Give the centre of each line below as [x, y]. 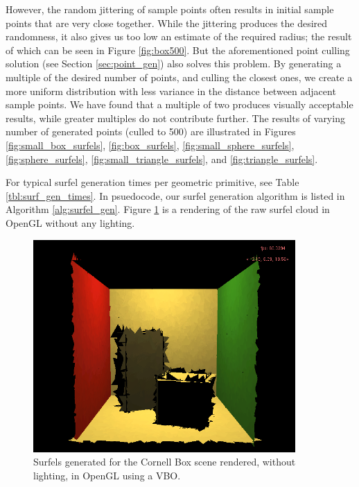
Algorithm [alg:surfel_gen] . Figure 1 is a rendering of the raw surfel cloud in [168, 209]
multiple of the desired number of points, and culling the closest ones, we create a [179, 77]
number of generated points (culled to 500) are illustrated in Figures [151, 131]
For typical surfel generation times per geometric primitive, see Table [152, 182]
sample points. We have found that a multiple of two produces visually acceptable [179, 104]
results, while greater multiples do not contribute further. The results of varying [175, 118]
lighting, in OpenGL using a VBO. [107, 475]
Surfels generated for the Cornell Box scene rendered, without [165, 462]
